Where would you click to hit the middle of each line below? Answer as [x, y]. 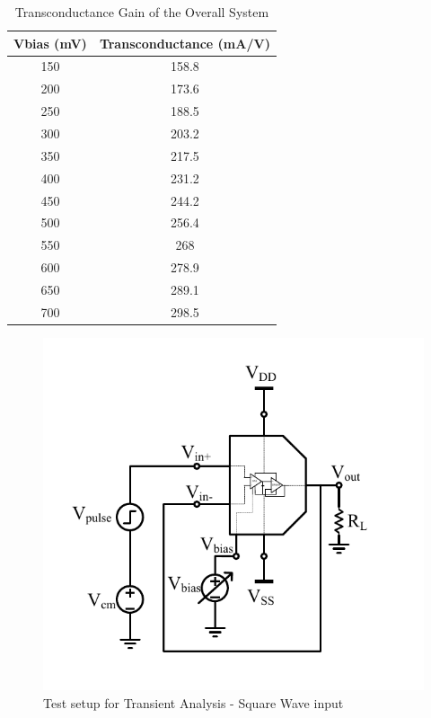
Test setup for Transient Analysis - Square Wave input [194, 702]
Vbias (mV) [50, 43]
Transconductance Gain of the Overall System [142, 12]
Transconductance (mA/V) [185, 43]
